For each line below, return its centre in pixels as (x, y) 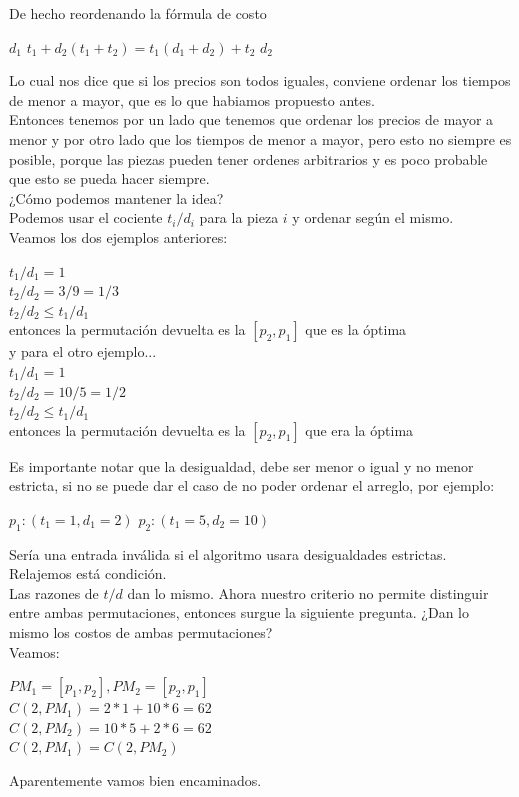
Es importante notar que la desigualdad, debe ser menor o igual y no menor (241, 465)
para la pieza (239, 217)
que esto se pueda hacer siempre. (109, 178)
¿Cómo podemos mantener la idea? (116, 197)
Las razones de (54, 592)
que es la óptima (356, 329)
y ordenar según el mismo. (373, 217)
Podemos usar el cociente (86, 217)
